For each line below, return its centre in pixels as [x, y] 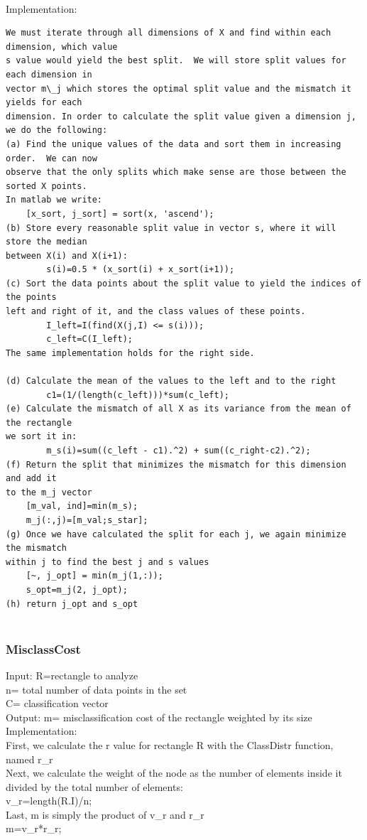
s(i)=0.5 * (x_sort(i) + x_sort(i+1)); [141, 270]
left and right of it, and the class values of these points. [156, 312]
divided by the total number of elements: [94, 786]
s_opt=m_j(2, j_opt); [77, 589]
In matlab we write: [54, 200]
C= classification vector [57, 703]
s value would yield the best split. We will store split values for [176, 61]
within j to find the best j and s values [108, 562]
